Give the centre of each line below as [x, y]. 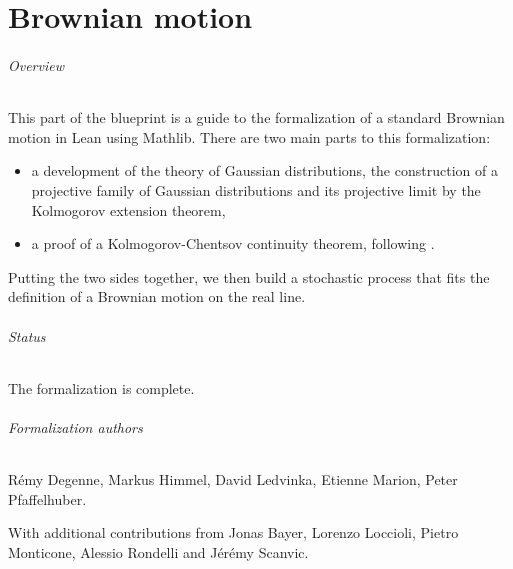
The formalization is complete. [101, 387]
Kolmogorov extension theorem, [128, 209]
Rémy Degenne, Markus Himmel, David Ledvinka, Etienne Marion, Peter [233, 479]
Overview [36, 64]
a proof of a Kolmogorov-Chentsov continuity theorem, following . [233, 243]
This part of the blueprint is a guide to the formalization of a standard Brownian [256, 117]
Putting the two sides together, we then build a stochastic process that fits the [249, 276]
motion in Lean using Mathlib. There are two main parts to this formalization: [249, 136]
